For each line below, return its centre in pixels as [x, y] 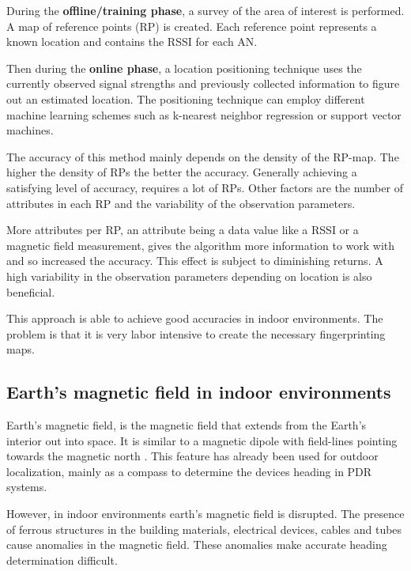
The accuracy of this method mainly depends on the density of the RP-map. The [203, 156]
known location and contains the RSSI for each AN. [132, 42]
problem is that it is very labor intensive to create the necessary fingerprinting [196, 333]
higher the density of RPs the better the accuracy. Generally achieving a [182, 172]
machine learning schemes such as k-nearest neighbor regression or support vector [204, 114]
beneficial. [31, 291]
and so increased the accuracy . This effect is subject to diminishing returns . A [195, 261]
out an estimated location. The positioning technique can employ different [186, 98]
